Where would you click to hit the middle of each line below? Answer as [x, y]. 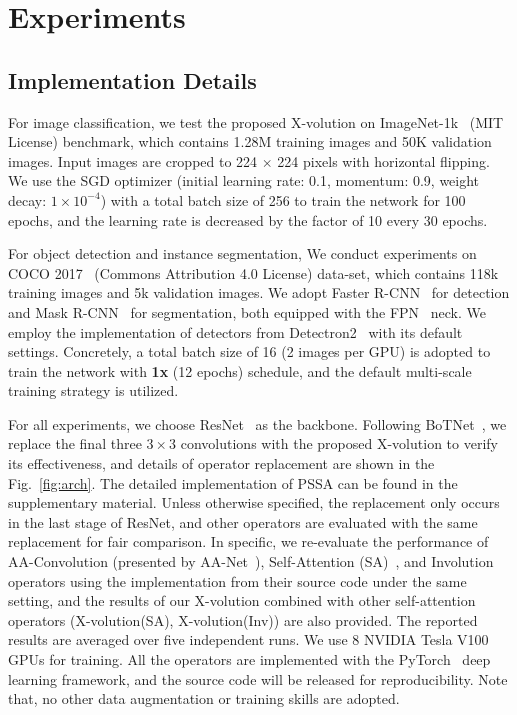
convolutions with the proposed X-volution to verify [339, 443]
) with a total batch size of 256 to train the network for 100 [283, 199]
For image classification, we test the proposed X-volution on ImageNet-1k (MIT [256, 121]
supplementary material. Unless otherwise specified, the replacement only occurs [254, 502]
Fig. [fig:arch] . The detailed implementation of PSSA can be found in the [233, 482]
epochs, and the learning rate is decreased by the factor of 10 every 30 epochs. [248, 219]
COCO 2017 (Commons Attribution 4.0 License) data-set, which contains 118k [253, 272]
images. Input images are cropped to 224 [133, 160]
